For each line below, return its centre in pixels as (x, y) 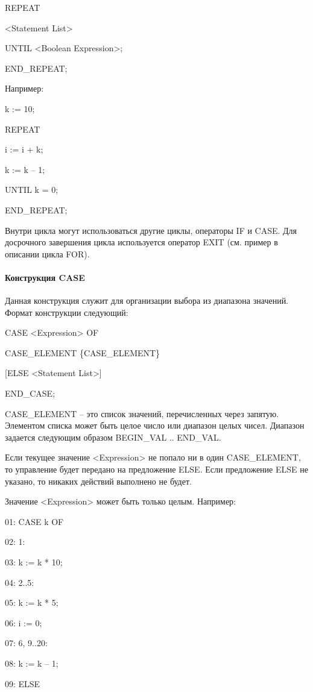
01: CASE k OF (34, 521)
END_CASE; (30, 393)
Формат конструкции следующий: (67, 312)
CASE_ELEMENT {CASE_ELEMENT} (83, 352)
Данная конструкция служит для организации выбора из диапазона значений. (147, 300)
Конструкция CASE (45, 277)
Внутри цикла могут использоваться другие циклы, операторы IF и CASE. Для (151, 230)
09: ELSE (23, 683)
